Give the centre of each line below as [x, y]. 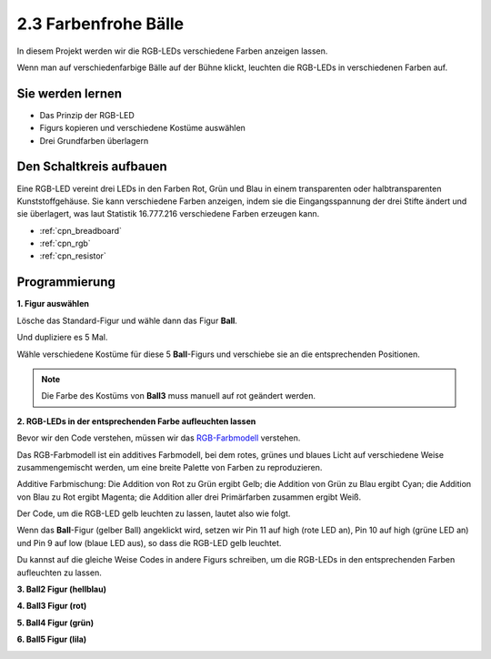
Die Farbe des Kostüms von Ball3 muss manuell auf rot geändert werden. [179, 396]
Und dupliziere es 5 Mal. [62, 338]
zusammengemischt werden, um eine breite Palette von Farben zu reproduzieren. [170, 467]
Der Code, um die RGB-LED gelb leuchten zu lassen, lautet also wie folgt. [154, 513]
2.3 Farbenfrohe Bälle [100, 24]
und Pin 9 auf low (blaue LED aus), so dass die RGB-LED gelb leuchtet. [149, 542]
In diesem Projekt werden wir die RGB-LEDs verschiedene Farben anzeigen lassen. [172, 51]
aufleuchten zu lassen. [59, 573]
